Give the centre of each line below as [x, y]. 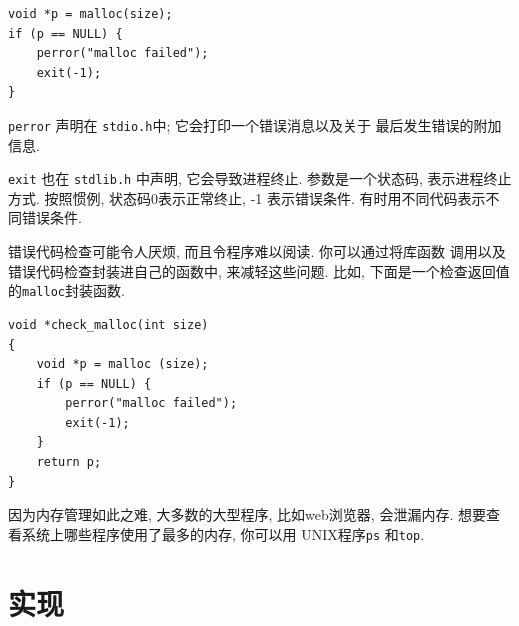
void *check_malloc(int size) [108, 324]
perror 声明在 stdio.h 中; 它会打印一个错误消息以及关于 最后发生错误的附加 [255, 124]
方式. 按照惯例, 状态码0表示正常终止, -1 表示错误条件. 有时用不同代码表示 [247, 197]
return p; [69, 462]
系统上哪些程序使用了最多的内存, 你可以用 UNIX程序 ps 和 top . [223, 533]
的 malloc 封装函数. [66, 290]
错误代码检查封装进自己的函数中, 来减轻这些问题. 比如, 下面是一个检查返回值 [259, 270]
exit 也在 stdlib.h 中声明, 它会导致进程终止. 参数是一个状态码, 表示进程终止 [260, 178]
